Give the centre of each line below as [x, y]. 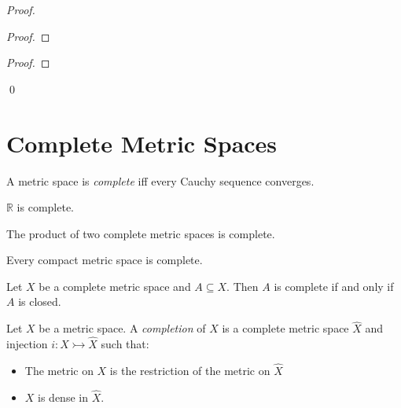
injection [27, 344]
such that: [125, 344]
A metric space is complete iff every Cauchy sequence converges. [160, 180]
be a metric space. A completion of [122, 328]
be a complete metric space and [115, 286]
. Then [243, 286]
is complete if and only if [334, 286]
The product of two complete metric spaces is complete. [141, 233]
